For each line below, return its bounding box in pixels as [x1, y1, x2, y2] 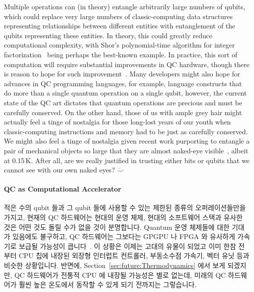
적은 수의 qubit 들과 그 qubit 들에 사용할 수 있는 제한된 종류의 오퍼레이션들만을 [4, 202, 246, 213]
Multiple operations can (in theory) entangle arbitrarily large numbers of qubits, [4, 1, 245, 11]
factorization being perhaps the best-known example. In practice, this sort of [4, 49, 237, 59]
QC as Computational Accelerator [4, 184, 121, 194]
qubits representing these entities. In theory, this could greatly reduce [4, 30, 212, 40]
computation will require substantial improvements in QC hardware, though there [4, 59, 250, 69]
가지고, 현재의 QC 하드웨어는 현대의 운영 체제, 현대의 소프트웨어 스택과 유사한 [4, 212, 243, 222]
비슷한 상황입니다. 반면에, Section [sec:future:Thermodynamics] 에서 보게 [4, 260, 226, 270]
